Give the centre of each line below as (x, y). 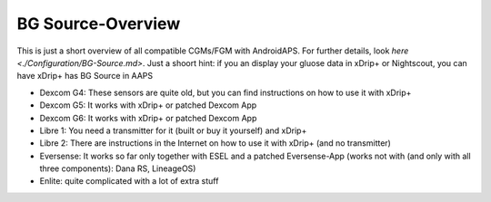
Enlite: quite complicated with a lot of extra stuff (129, 181)
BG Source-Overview (99, 24)
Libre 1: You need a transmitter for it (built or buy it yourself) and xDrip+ (173, 130)
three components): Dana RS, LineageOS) (118, 168)
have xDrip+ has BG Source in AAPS (85, 76)
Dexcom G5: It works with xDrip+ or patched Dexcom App (148, 105)
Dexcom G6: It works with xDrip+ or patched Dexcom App (148, 118)
